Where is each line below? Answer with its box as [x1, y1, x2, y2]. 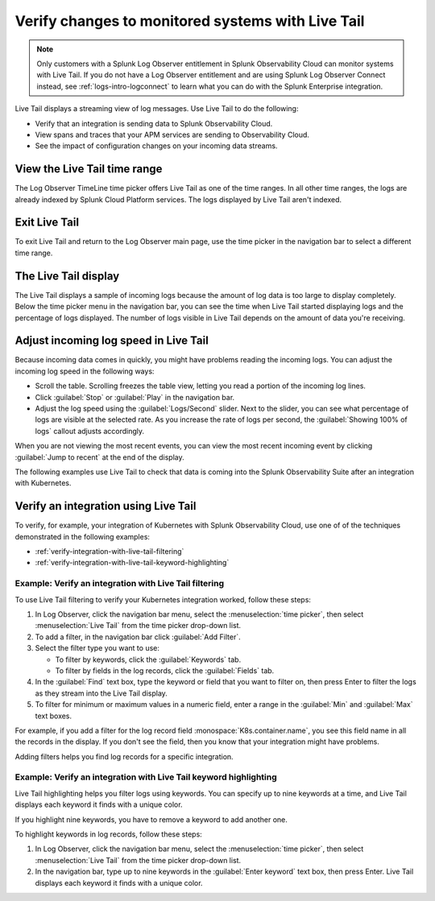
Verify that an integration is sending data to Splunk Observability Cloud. [35, 118, 273, 128]
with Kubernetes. [14, 478, 72, 488]
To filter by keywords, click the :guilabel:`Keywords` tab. [55, 655, 242, 664]
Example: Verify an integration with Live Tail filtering [14, 578, 225, 589]
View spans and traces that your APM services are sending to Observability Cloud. [35, 130, 310, 139]
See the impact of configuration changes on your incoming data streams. [35, 141, 278, 151]
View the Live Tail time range [14, 162, 163, 176]
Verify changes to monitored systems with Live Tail [14, 12, 365, 30]
